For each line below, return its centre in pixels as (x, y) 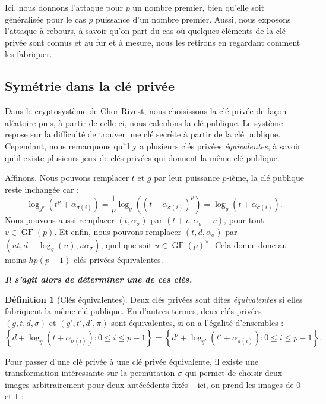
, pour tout (244, 220)
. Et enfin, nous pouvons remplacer (118, 231)
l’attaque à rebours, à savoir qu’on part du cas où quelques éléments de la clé (145, 31)
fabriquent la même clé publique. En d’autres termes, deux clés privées (133, 311)
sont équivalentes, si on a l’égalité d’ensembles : (197, 322)
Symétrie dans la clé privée (90, 86)
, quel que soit (126, 244)
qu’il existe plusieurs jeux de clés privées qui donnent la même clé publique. (142, 157)
